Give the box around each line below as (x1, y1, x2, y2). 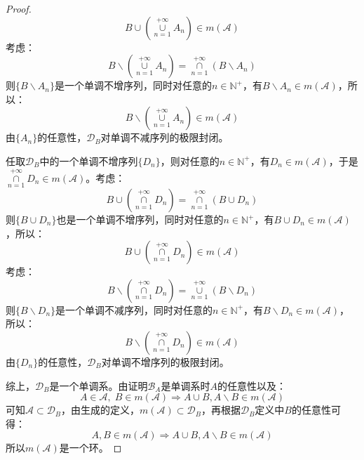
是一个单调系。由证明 (49, 378, 148, 393)
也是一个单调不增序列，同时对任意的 (56, 212, 224, 226)
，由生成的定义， (61, 402, 140, 417)
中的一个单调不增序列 (39, 153, 138, 168)
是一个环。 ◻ (59, 440, 122, 455)
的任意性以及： (217, 378, 286, 393)
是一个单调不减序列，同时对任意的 (55, 302, 213, 317)
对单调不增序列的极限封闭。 (101, 354, 229, 369)
